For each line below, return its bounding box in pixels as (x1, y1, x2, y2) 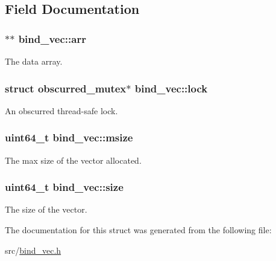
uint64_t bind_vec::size (5, 179, 124, 195)
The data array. (5, 55, 63, 67)
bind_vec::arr (18, 31, 86, 46)
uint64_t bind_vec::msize (5, 130, 133, 145)
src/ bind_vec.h (5, 243, 61, 256)
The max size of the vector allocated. (5, 153, 142, 166)
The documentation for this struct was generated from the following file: (5, 224, 272, 236)
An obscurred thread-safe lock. (5, 104, 118, 117)
